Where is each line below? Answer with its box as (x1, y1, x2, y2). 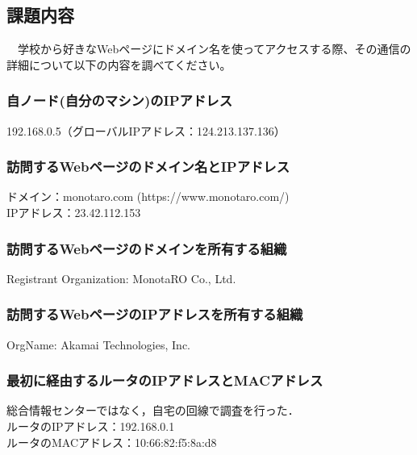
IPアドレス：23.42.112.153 (6, 204, 141, 221)
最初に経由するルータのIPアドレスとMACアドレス (6, 370, 323, 390)
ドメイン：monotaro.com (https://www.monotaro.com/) (6, 188, 290, 205)
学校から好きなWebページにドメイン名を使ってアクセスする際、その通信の (17, 40, 411, 57)
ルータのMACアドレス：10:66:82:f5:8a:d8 (6, 433, 217, 450)
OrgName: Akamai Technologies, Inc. (6, 336, 190, 353)
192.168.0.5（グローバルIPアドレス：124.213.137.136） (6, 122, 286, 139)
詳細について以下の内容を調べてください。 (6, 56, 231, 73)
